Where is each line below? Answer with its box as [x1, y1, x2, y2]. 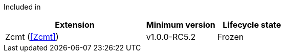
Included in [4, 3, 41, 11]
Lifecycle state [223, 20, 281, 30]
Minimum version [146, 20, 215, 30]
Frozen [217, 32, 244, 42]
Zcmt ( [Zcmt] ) [5, 32, 59, 42]
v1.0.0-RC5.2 [146, 32, 196, 42]
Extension [55, 20, 95, 30]
